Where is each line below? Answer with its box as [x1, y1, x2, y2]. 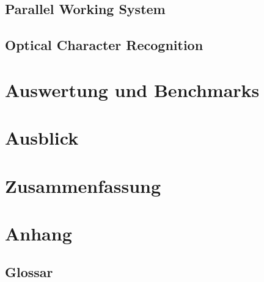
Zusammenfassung [5, 173, 161, 198]
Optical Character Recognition [5, 35, 204, 54]
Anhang [5, 220, 72, 245]
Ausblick [5, 125, 79, 150]
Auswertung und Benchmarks [5, 77, 260, 102]
